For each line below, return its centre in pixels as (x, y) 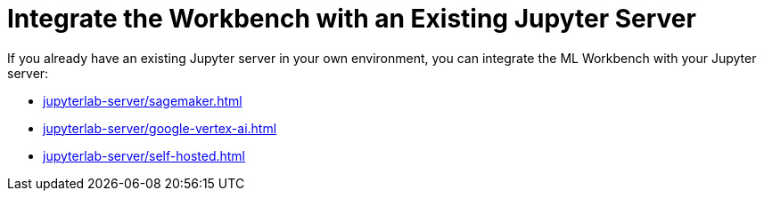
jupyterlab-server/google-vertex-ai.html (160, 128)
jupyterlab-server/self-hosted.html (144, 155)
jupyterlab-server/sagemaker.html (143, 100)
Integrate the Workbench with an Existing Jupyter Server (352, 19)
